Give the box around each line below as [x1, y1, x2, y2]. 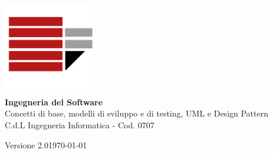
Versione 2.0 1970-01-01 [5, 138, 87, 151]
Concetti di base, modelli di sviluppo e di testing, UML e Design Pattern [5, 107, 268, 119]
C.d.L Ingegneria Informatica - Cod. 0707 [5, 118, 154, 131]
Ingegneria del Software [5, 95, 103, 108]
